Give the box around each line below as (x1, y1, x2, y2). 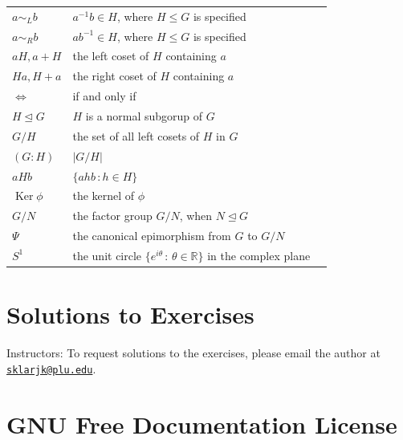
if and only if (72, 88, 136, 104)
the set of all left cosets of (72, 127, 200, 144)
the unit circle (72, 246, 142, 263)
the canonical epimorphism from (72, 227, 231, 244)
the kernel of (72, 187, 135, 204)
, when (179, 207, 213, 224)
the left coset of (72, 47, 149, 64)
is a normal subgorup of (85, 107, 203, 124)
